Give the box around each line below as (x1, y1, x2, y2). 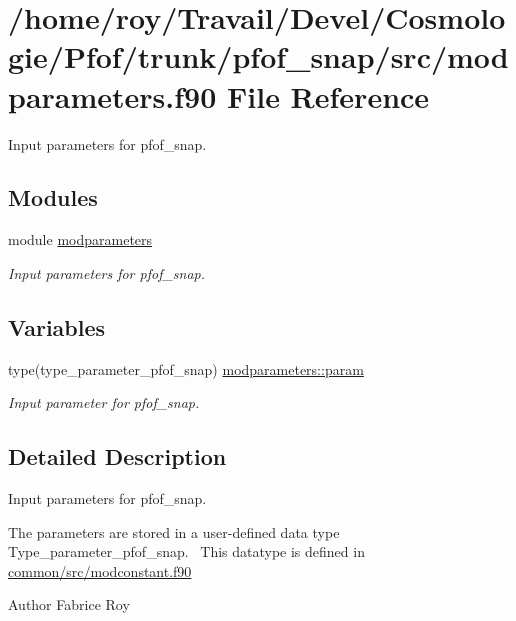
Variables (8, 311, 106, 342)
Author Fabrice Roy (8, 594, 130, 615)
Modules (8, 182, 98, 213)
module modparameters (8, 229, 153, 250)
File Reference (226, 75, 430, 116)
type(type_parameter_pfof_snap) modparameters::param (8, 358, 364, 379)
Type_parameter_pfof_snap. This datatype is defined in (8, 541, 365, 562)
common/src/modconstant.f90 (8, 560, 192, 581)
